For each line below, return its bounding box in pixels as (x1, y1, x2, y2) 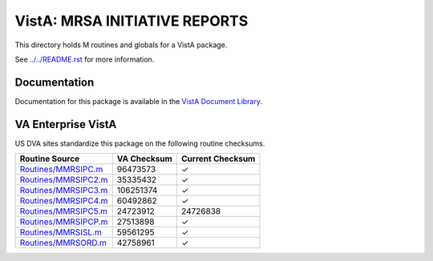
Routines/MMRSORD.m (19, 237, 107, 248)
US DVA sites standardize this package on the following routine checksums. (14, 139, 265, 148)
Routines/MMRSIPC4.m (19, 195, 108, 207)
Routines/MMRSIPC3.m (19, 185, 108, 196)
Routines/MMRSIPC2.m (19, 175, 108, 186)
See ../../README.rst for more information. (14, 54, 155, 64)
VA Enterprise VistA (14, 117, 117, 131)
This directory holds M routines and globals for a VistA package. (14, 40, 228, 50)
